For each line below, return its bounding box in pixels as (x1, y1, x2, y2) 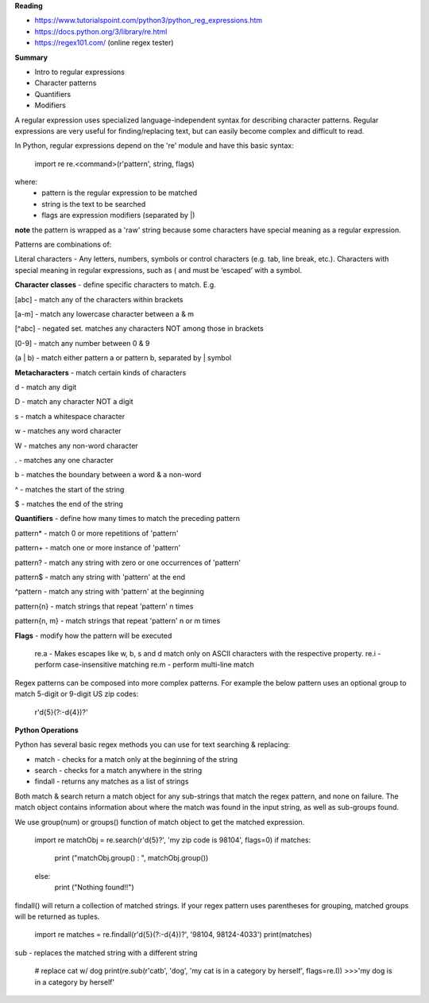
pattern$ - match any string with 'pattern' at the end (14, 573, 186, 582)
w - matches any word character (14, 426, 122, 436)
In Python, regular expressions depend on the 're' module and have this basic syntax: (14, 141, 294, 150)
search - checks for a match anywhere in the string (34, 766, 203, 776)
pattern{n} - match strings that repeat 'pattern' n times (14, 601, 194, 611)
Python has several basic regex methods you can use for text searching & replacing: (14, 740, 291, 749)
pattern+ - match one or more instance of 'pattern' (14, 543, 181, 553)
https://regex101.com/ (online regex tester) (34, 38, 174, 48)
